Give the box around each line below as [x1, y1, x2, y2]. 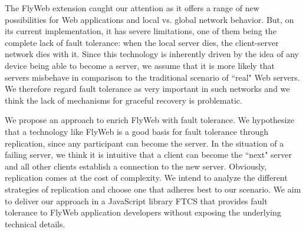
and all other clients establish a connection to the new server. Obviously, [5, 160, 267, 172]
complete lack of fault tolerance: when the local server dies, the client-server [5, 36, 279, 48]
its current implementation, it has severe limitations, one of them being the [5, 25, 277, 37]
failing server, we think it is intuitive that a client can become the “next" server [5, 148, 292, 161]
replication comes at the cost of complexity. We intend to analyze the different [5, 171, 288, 184]
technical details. [5, 217, 65, 230]
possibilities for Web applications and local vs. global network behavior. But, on [5, 13, 294, 25]
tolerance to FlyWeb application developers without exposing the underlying [5, 206, 281, 218]
